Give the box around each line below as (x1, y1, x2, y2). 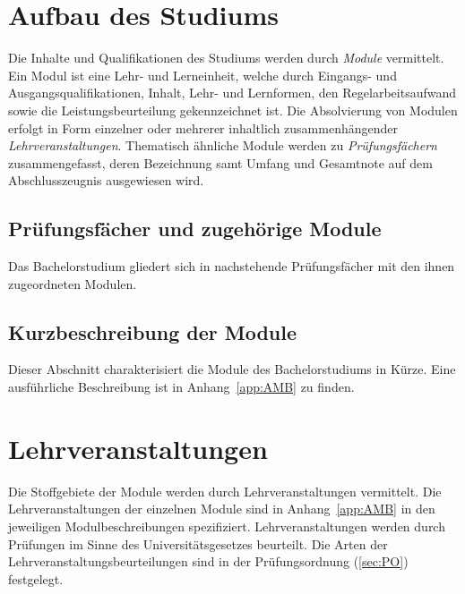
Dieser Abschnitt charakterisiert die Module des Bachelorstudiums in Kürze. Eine (8, 360, 456, 378)
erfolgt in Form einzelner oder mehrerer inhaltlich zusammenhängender (8, 118, 398, 137)
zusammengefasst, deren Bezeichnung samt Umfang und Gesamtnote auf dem (8, 153, 433, 172)
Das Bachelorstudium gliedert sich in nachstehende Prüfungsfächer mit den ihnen (8, 257, 455, 276)
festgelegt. (8, 569, 64, 588)
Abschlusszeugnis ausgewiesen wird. (8, 171, 204, 190)
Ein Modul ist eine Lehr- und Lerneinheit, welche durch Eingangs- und (8, 65, 397, 84)
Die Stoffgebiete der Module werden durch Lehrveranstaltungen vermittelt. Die (8, 481, 442, 500)
